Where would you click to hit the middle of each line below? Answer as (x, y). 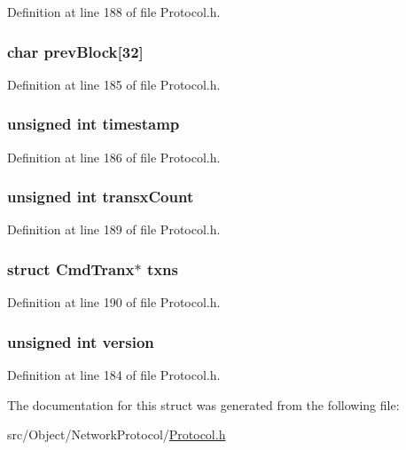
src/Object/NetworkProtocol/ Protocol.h (117, 434)
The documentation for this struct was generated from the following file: (203, 404)
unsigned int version (81, 341)
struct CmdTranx (71, 268)
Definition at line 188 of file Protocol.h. (114, 12)
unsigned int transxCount (101, 197)
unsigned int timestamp (94, 124)
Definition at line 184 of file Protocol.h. (114, 375)
